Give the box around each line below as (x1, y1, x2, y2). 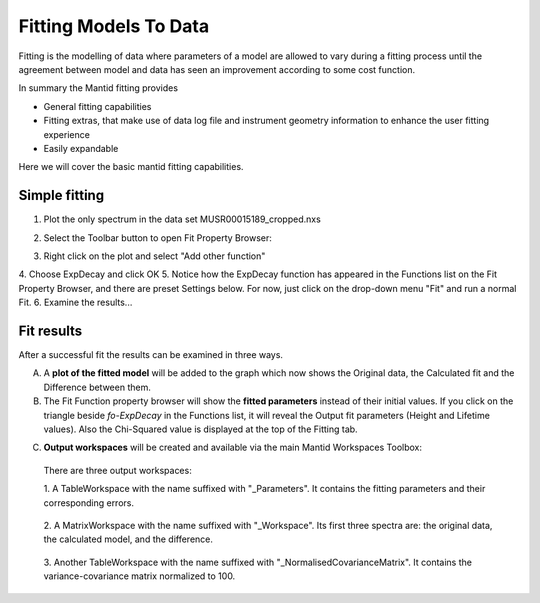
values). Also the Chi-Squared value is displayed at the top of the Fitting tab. (43, 423, 359, 435)
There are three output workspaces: (43, 464, 192, 476)
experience (43, 128, 90, 140)
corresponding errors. (43, 496, 135, 509)
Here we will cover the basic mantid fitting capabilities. (18, 161, 244, 173)
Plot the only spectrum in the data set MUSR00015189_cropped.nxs (43, 213, 322, 225)
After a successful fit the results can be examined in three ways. (18, 349, 284, 361)
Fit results (18, 322, 83, 339)
